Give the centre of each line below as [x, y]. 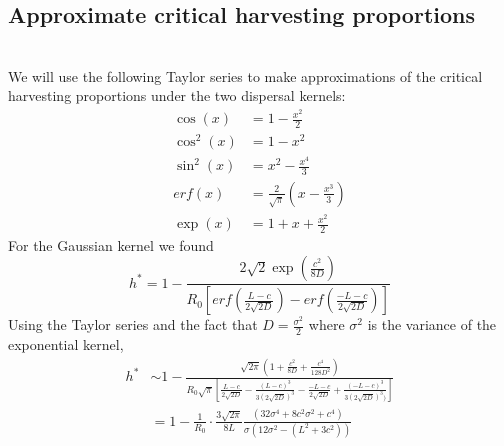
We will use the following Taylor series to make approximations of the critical [245, 75]
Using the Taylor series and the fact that [133, 324]
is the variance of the [432, 324]
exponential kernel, [66, 344]
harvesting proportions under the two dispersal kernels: [177, 95]
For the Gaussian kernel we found [111, 244]
